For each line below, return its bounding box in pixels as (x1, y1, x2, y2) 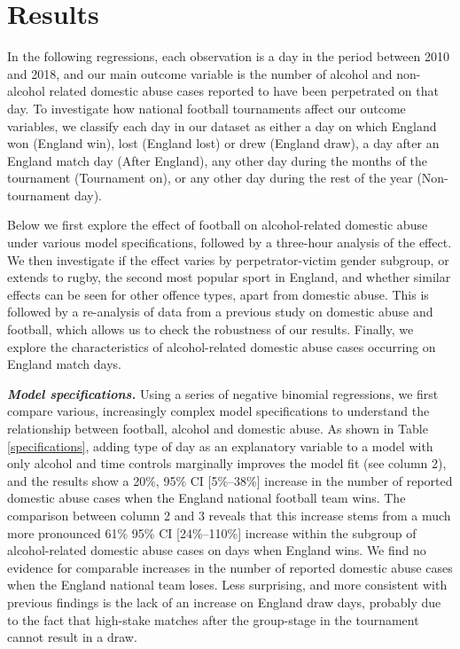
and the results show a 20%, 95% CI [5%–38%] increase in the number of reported (7, 471, 453, 489)
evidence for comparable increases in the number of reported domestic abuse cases (7, 558, 453, 576)
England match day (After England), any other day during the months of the (7, 151, 427, 169)
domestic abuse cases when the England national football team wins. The (7, 489, 406, 507)
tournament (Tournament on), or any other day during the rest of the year (7, 168, 413, 187)
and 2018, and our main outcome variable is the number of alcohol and (7, 64, 393, 82)
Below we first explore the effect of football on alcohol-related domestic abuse (7, 215, 428, 234)
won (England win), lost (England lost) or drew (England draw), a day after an (7, 134, 440, 152)
